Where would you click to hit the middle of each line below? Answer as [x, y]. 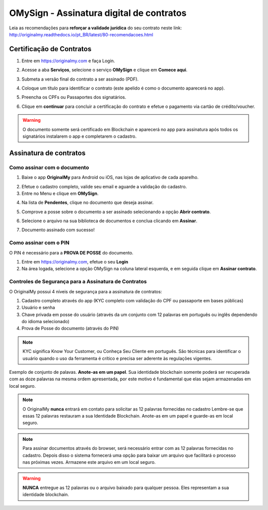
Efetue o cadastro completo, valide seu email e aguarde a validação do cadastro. [104, 186]
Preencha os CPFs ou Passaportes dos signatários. [74, 97]
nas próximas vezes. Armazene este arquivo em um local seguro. [89, 462]
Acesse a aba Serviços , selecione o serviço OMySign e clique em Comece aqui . [104, 70]
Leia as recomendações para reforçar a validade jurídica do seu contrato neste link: [96, 28]
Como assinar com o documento [49, 168]
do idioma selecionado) [45, 322]
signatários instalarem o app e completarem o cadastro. [80, 136]
